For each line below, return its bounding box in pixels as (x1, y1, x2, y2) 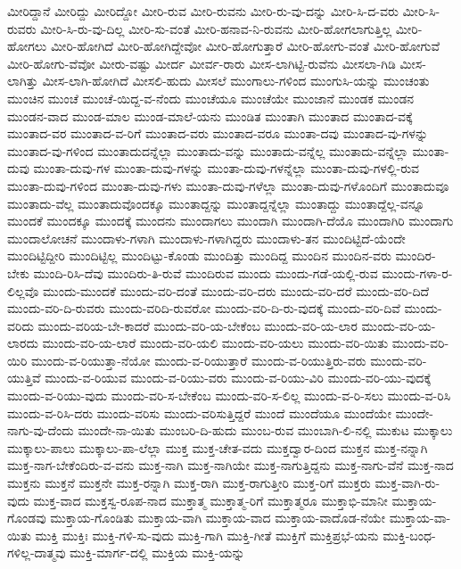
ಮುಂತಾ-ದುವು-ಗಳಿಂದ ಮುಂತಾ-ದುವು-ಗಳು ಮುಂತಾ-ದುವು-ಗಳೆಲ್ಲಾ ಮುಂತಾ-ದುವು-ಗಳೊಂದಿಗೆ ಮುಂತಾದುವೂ (7, 176, 449, 194)
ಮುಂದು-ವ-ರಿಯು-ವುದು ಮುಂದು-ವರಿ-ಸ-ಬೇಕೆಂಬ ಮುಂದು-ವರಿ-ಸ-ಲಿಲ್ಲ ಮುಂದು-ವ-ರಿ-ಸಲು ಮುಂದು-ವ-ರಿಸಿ (7, 386, 451, 405)
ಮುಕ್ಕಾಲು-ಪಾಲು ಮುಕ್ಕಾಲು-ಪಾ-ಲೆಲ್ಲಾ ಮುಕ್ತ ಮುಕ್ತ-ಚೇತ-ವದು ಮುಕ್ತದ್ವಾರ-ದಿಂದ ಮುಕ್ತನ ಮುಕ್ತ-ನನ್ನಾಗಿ (7, 438, 428, 457)
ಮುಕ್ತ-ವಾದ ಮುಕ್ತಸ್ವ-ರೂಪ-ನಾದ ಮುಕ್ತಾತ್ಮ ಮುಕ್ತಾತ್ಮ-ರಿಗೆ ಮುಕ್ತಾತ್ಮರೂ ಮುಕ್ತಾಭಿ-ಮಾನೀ (33, 491, 388, 509)
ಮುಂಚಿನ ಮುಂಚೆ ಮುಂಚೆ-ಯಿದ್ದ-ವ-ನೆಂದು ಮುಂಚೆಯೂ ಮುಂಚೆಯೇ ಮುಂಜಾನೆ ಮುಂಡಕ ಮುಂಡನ (7, 88, 415, 107)
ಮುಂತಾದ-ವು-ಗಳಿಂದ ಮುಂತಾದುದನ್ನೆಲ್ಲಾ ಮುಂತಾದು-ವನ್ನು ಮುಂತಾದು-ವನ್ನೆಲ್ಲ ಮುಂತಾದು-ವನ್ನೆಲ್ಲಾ (7, 141, 408, 160)
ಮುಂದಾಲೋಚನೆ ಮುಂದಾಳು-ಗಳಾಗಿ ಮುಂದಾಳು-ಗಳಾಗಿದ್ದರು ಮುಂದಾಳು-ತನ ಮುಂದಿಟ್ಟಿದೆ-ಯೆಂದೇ (7, 228, 406, 247)
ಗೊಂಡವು (7, 508, 46, 527)
